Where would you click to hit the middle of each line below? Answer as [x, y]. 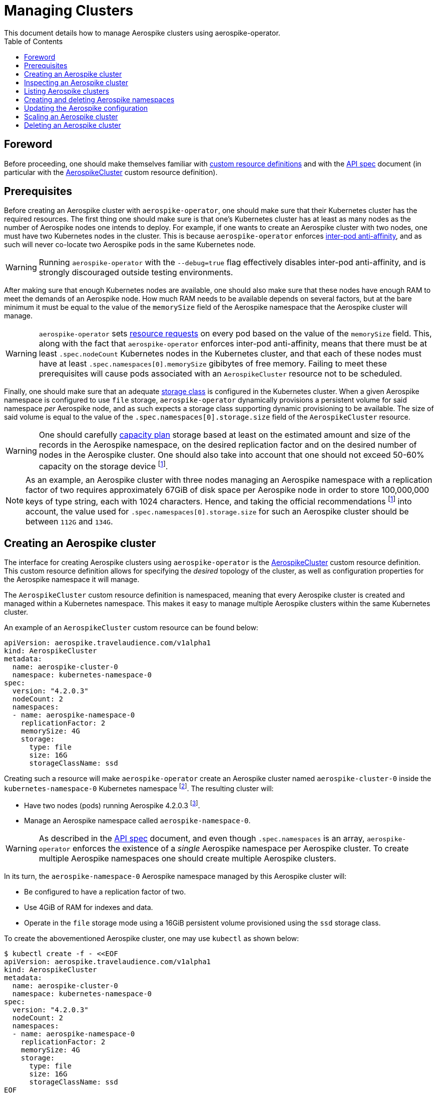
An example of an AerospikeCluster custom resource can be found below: [131, 627]
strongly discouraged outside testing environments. [136, 272]
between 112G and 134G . [69, 522]
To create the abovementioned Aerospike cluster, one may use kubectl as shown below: [152, 939]
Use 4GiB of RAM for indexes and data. [89, 907]
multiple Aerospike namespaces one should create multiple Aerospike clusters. [187, 859]
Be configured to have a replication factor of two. [105, 892]
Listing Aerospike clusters [67, 91]
